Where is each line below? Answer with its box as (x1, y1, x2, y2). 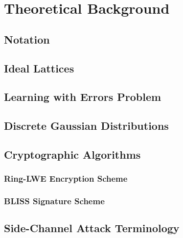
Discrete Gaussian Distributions (4, 118, 169, 133)
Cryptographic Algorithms (4, 146, 141, 162)
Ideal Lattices (4, 60, 74, 75)
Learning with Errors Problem (4, 89, 161, 104)
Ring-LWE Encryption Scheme (4, 172, 128, 185)
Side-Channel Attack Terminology (4, 220, 180, 236)
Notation (4, 31, 50, 47)
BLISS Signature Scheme (4, 195, 105, 207)
